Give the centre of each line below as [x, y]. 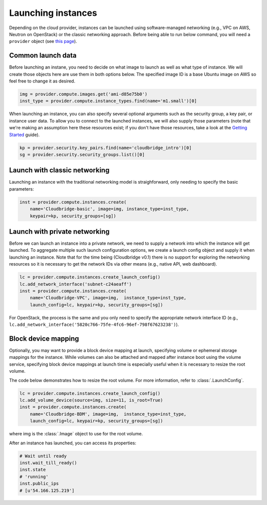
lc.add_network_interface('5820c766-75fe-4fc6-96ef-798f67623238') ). [94, 325]
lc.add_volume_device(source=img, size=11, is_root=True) [91, 400]
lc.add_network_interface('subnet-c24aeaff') [76, 284]
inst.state [33, 470]
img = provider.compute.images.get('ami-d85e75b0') [84, 94]
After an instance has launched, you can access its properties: [73, 443]
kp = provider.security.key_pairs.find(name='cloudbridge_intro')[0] [106, 148]
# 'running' [34, 477]
